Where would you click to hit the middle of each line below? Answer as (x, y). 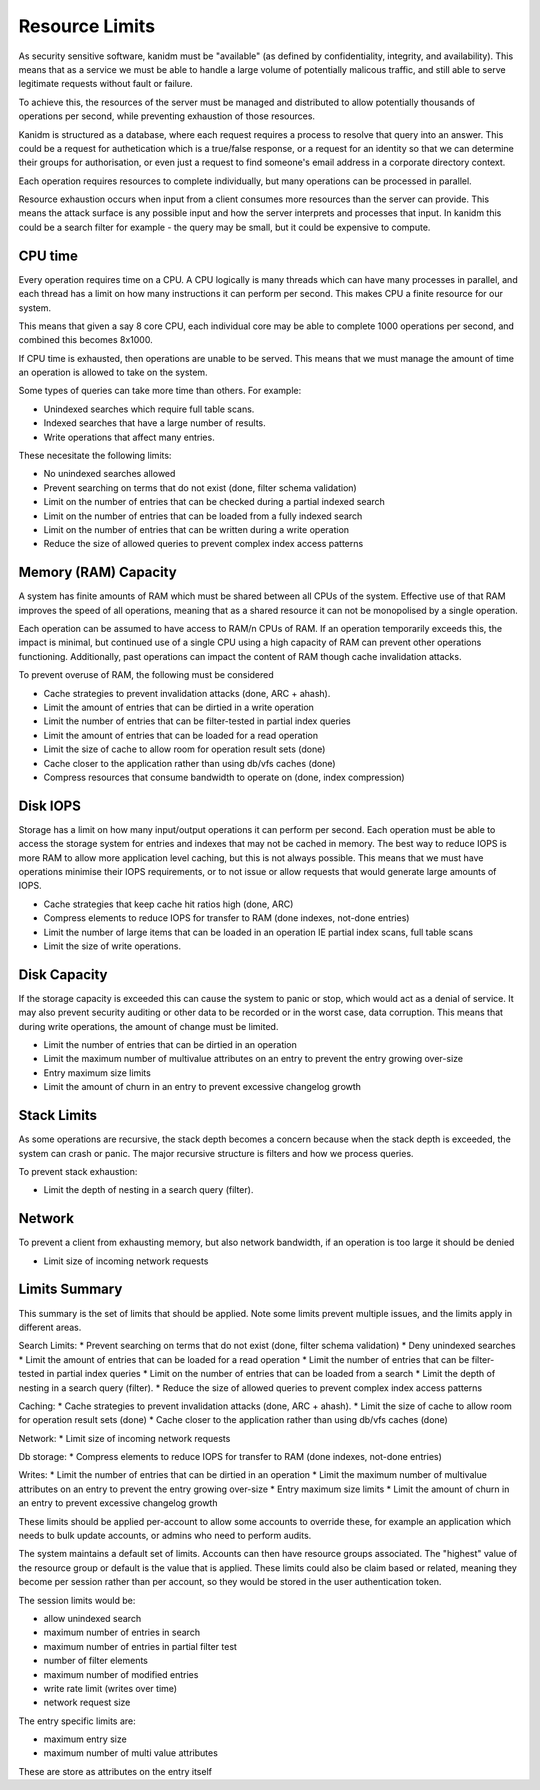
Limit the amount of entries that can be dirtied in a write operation (179, 707)
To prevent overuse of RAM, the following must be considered (146, 675)
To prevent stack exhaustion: (78, 1171)
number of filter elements (96, 1661)
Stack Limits (57, 1115)
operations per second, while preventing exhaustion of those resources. (166, 116)
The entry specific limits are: (77, 1721)
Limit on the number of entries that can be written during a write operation (196, 529)
